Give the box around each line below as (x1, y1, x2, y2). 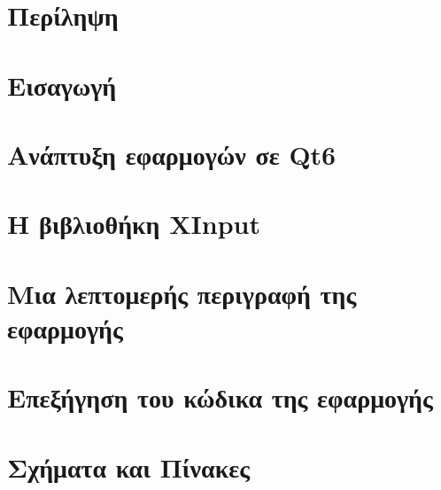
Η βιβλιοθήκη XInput (7, 206, 260, 242)
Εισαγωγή (7, 66, 117, 103)
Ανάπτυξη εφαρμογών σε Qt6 (7, 136, 337, 172)
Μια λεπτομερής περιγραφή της (7, 275, 357, 311)
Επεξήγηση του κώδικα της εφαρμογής (7, 379, 433, 416)
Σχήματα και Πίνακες (7, 448, 250, 485)
